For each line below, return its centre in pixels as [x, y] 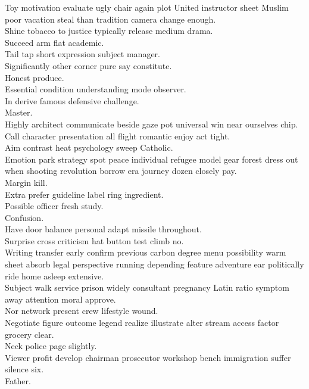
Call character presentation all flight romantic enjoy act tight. [118, 136]
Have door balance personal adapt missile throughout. [103, 229]
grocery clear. [29, 334]
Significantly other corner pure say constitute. [88, 65]
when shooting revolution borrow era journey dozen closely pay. [121, 171]
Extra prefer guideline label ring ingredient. [84, 194]
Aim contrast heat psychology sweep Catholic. [89, 147]
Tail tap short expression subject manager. [82, 54]
